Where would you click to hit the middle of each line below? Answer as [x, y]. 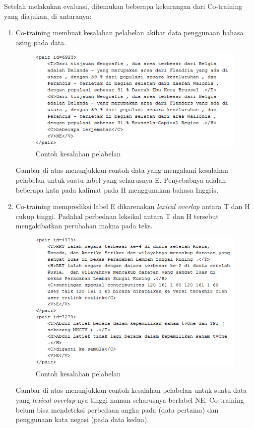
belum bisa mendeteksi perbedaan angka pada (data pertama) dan [117, 409]
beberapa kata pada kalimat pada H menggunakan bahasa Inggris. [117, 189]
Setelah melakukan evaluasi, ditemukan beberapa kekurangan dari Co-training [123, 6]
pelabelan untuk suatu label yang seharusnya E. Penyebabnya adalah [121, 179]
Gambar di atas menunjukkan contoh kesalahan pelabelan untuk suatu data [131, 390]
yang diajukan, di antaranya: [48, 16]
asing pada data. [41, 42]
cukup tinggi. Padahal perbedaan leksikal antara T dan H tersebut [117, 216]
